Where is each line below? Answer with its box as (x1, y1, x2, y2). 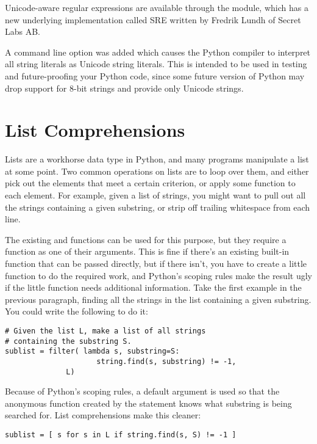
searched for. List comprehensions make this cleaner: (5, 409, 201, 421)
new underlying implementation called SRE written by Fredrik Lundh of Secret (5, 13, 301, 26)
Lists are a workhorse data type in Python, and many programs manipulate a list (5, 153, 309, 166)
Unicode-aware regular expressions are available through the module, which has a (5, 1, 308, 13)
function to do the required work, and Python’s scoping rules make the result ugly (5, 269, 312, 282)
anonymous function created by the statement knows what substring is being (5, 396, 292, 409)
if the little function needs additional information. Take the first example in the (5, 281, 302, 294)
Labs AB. (5, 25, 41, 38)
